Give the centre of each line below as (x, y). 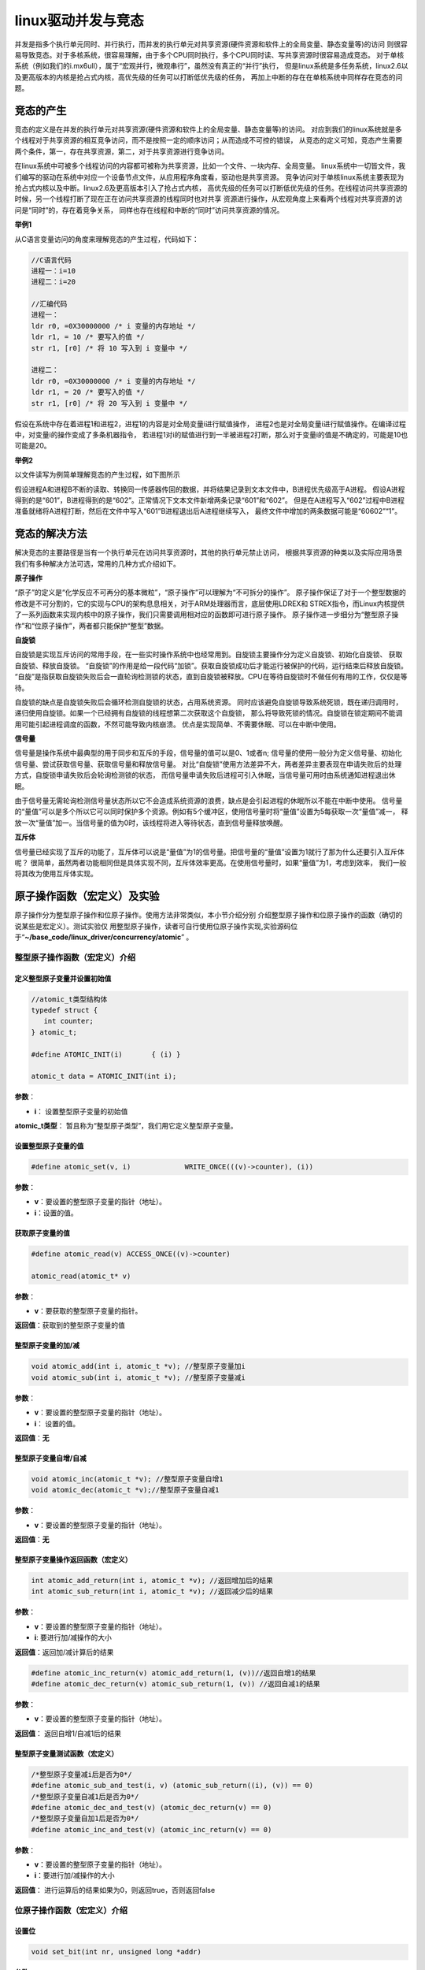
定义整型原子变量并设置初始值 (63, 978)
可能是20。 (33, 446)
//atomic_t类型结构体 (69, 999)
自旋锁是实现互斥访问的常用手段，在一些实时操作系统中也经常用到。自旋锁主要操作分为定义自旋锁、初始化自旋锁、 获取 (209, 655)
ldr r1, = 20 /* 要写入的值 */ (88, 392)
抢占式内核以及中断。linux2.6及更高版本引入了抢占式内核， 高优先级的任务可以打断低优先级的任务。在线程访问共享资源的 (211, 188)
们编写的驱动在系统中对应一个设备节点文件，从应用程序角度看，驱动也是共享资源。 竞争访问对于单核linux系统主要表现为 (209, 177)
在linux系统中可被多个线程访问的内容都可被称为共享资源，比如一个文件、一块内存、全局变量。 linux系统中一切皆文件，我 (210, 166)
